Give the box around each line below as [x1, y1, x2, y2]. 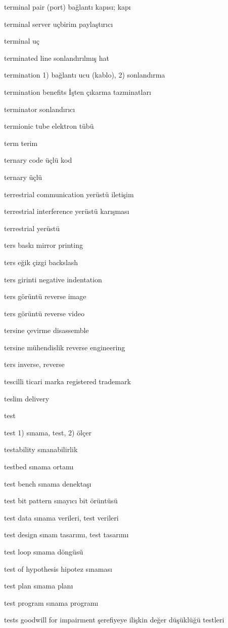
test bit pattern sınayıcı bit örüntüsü [4, 495, 118, 506]
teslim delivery [4, 393, 50, 403]
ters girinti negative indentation [4, 274, 102, 284]
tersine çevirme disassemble [4, 325, 89, 336]
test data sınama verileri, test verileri [4, 512, 119, 523]
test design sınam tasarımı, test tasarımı [4, 529, 129, 540]
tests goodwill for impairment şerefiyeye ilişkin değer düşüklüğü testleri [4, 614, 224, 625]
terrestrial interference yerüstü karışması [4, 206, 129, 216]
